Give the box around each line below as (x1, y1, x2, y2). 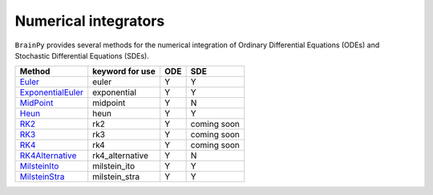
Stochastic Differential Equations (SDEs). (14, 51, 150, 60)
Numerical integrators (14, 12, 165, 30)
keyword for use (92, 66, 156, 77)
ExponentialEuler (19, 87, 83, 98)
